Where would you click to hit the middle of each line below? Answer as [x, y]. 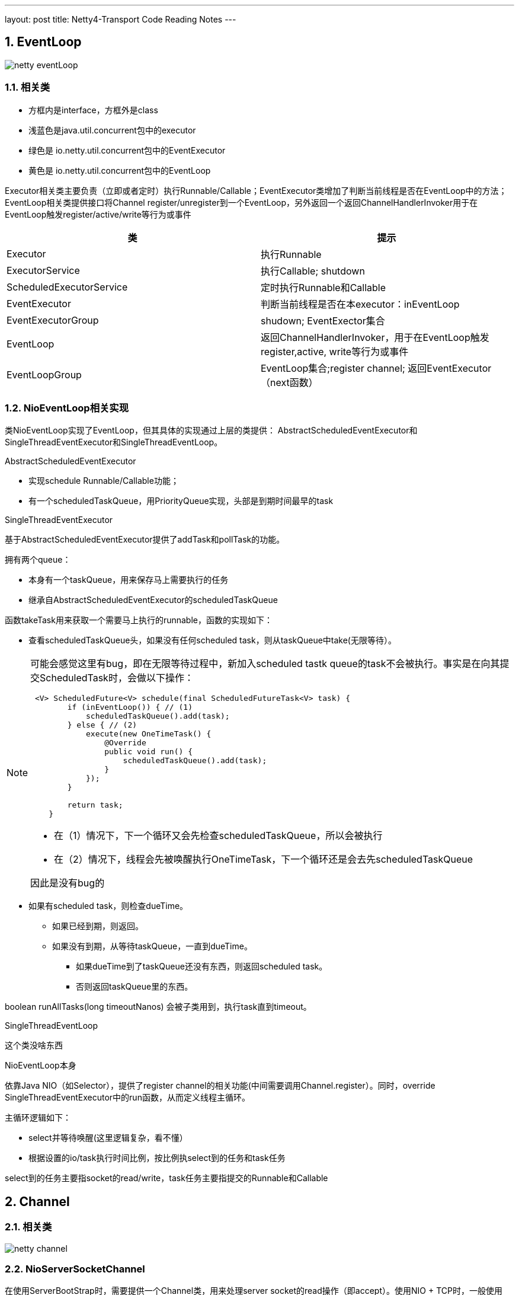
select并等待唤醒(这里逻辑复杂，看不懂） [108, 1138]
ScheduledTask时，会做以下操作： [117, 678]
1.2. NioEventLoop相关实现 [67, 408]
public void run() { [148, 752]
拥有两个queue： [38, 560]
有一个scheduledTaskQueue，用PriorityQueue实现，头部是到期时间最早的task [181, 501]
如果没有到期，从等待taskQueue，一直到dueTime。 [152, 946]
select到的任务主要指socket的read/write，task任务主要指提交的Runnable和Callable [166, 1178]
